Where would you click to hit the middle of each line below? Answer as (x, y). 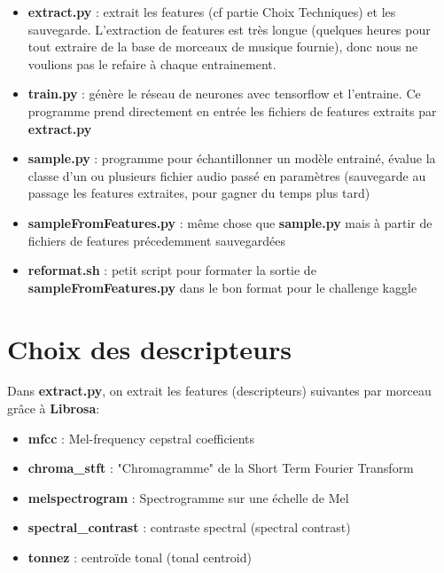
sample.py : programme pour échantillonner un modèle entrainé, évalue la (232, 158)
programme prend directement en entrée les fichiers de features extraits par (232, 110)
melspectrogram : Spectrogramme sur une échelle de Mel (188, 497)
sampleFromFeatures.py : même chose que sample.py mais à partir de (230, 222)
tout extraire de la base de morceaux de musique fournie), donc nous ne (223, 47)
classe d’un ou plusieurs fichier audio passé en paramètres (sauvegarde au (227, 175)
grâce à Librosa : (54, 408)
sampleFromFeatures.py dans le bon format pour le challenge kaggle (222, 287)
